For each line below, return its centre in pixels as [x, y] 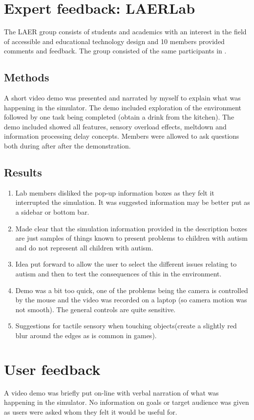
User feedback [52, 369]
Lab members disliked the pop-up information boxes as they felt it [115, 192]
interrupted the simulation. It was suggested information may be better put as [133, 202]
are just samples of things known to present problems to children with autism [131, 238]
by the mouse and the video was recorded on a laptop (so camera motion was [131, 300]
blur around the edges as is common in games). [86, 335]
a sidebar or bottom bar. [52, 212]
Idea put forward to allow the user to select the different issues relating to [126, 264]
